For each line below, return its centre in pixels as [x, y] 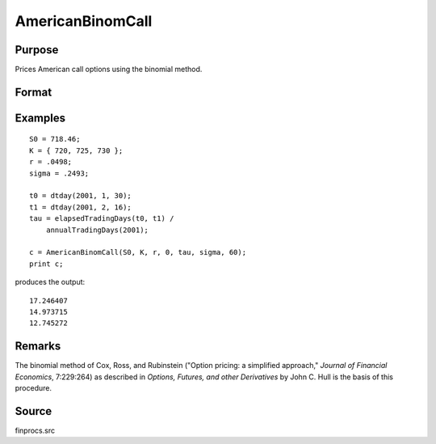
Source [34, 411]
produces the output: [50, 282]
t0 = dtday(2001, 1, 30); [81, 196]
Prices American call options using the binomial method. [109, 70]
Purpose [37, 50]
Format [34, 92]
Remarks [38, 347]
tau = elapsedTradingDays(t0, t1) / [102, 219]
